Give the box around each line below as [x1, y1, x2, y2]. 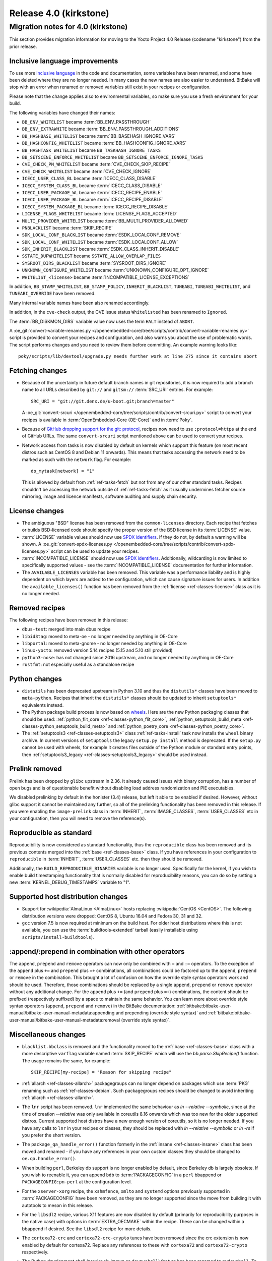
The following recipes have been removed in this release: [9, 617, 128, 623]
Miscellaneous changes [9, 1030, 86, 1039]
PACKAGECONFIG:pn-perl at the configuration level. [22, 1179, 132, 1185]
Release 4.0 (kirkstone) [9, 8, 109, 19]
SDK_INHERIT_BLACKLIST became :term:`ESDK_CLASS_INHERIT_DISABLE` [22, 246, 180, 252]
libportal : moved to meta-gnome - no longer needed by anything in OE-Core [22, 641, 187, 647]
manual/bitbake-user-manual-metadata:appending [9, 1010, 115, 1016]
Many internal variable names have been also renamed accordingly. [9, 300, 150, 306]
